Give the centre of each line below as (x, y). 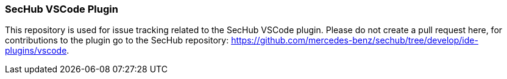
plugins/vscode (36, 51)
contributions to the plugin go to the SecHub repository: (117, 40)
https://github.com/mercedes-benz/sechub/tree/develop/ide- (355, 40)
